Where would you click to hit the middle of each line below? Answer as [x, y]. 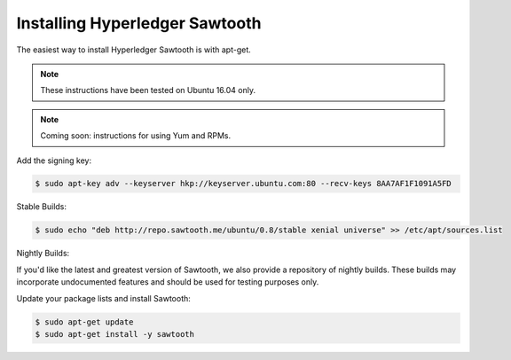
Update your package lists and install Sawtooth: [103, 298]
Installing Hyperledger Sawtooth [139, 23]
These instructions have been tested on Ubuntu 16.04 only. [148, 90]
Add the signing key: [54, 160]
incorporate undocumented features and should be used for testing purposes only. [168, 282]
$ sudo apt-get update [84, 322]
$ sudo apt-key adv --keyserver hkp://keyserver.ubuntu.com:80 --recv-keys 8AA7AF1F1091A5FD [243, 184]
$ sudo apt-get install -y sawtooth [115, 334]
